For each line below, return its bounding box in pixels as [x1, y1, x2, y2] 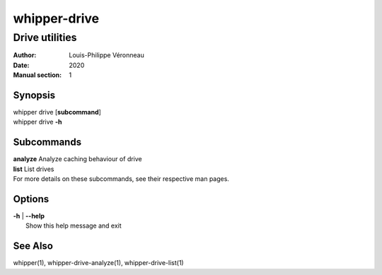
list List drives [13, 165, 54, 173]
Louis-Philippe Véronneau [69, 51, 144, 59]
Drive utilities [13, 31, 77, 44]
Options [13, 193, 50, 205]
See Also [13, 240, 53, 252]
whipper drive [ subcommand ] [13, 108, 102, 117]
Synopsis [13, 89, 56, 101]
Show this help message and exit [25, 221, 122, 230]
